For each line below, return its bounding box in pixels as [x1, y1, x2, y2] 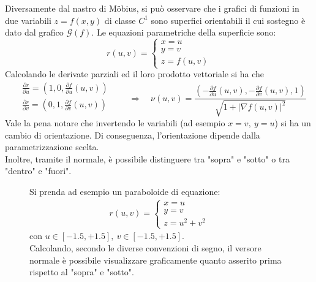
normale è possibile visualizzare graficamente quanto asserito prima [29, 253, 282, 266]
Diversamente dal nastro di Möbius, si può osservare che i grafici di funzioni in [5, 2, 299, 14]
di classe [104, 13, 136, 26]
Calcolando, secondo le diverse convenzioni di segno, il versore [29, 241, 261, 254]
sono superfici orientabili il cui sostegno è [151, 13, 306, 26]
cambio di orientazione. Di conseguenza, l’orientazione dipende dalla [5, 128, 260, 141]
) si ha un [274, 116, 311, 129]
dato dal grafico [5, 26, 64, 39]
